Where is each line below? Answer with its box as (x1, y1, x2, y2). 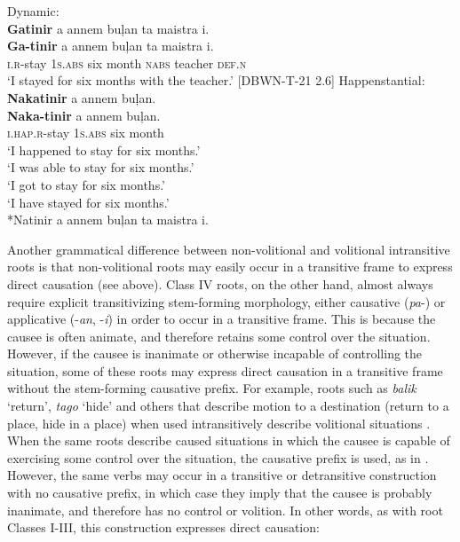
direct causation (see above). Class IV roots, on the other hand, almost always (7, 274, 433, 293)
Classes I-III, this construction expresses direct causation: (7, 518, 320, 537)
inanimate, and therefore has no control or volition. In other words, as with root (7, 500, 443, 519)
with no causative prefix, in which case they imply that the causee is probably (7, 483, 432, 502)
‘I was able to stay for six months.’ (7, 158, 194, 177)
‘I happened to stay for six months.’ (7, 140, 201, 159)
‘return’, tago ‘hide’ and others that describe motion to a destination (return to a (7, 397, 449, 415)
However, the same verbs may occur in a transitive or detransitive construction (7, 466, 437, 484)
